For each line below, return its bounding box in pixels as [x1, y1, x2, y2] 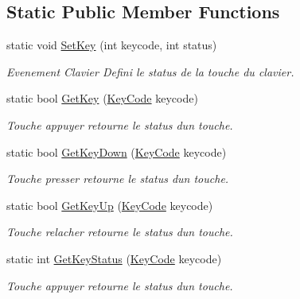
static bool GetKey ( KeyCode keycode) [6, 90, 198, 107]
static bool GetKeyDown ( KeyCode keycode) [6, 143, 227, 160]
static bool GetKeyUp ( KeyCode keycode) [6, 196, 213, 213]
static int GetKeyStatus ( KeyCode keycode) [6, 250, 222, 266]
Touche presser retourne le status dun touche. [6, 170, 229, 187]
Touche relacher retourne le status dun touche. [6, 223, 233, 240]
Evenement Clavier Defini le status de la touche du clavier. [6, 63, 294, 80]
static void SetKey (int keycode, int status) [6, 37, 217, 53]
